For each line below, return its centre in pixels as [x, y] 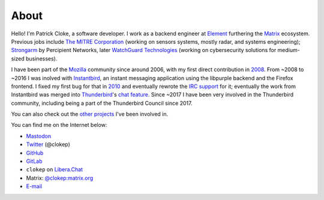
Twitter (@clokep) [48, 144]
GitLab [34, 161]
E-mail [34, 186]
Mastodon [38, 136]
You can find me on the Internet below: [59, 125]
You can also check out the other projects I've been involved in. [90, 114]
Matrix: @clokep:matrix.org [60, 178]
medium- [289, 50]
